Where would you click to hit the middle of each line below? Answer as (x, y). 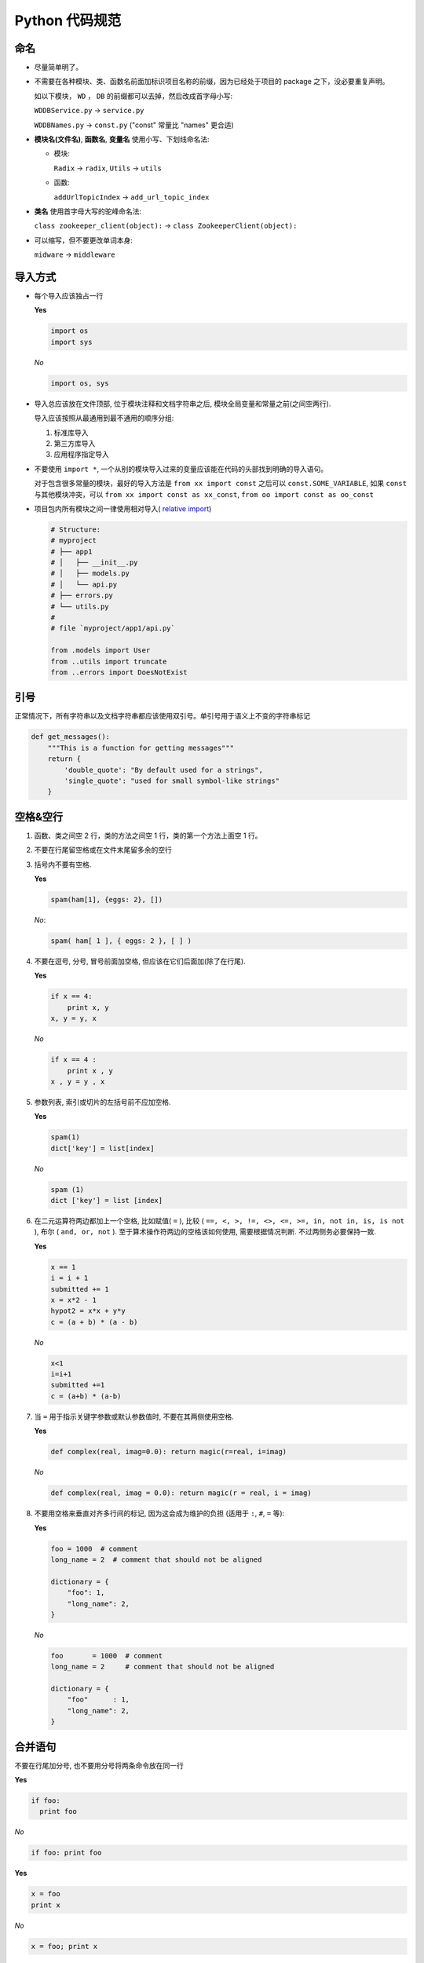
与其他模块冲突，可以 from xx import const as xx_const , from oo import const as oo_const (204, 494)
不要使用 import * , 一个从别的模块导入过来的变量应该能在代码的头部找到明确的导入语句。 (181, 469)
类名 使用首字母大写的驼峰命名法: (88, 211)
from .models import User (101, 651)
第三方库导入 (75, 443)
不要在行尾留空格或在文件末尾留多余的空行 (103, 850)
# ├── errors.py (82, 596)
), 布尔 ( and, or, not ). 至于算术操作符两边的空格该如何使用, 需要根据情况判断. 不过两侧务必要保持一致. (205, 1232)
